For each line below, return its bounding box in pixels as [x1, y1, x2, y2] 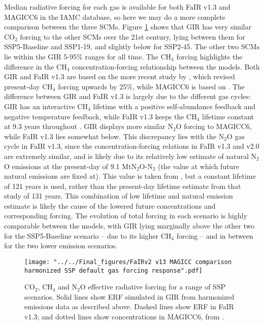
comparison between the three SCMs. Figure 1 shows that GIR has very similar [4, 21, 252, 32]
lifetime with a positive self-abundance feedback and [93, 101, 256, 111]
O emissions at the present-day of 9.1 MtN [4, 160, 137, 171]
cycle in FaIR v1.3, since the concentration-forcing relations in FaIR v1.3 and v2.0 [4, 141, 259, 151]
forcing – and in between [176, 230, 253, 241]
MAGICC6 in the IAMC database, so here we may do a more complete [4, 11, 225, 22]
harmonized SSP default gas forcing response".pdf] [24, 267, 203, 274]
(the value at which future [157, 160, 239, 171]
